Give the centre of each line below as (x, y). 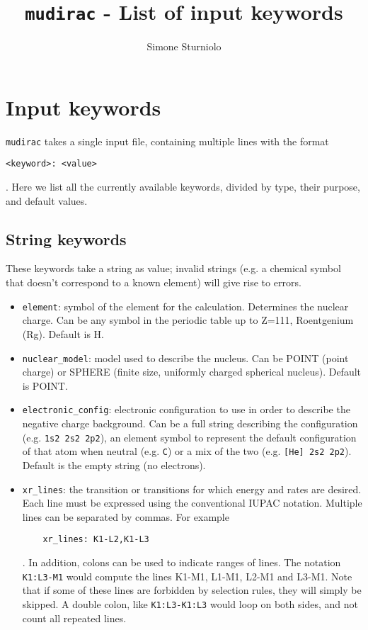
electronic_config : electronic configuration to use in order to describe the (186, 409)
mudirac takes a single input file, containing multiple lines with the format (167, 141)
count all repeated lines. (74, 618)
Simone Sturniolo (184, 46)
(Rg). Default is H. (63, 333)
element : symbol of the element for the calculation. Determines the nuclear (185, 306)
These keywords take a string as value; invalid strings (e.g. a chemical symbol (173, 268)
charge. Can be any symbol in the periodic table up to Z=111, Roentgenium (188, 320)
